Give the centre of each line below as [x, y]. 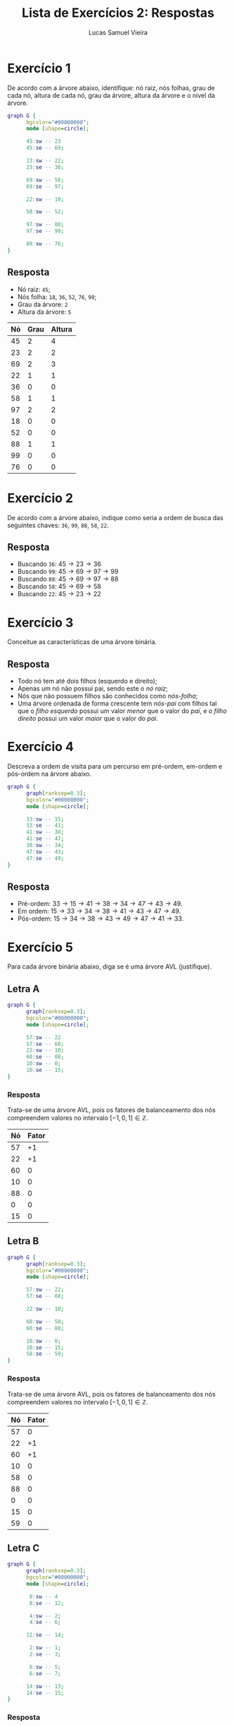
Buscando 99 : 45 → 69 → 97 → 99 [68, 572]
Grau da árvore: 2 [43, 304]
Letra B [23, 1241]
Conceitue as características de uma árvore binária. [82, 642]
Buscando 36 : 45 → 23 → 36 [59, 564]
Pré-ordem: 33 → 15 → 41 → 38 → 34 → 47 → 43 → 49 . [100, 904]
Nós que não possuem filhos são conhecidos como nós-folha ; [108, 696]
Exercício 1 [39, 68]
